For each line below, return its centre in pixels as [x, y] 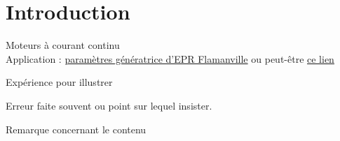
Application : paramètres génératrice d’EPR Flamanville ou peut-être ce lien [170, 58]
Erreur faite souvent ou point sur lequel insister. [109, 105]
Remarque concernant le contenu [76, 129]
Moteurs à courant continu [63, 45]
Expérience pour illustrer [59, 82]
